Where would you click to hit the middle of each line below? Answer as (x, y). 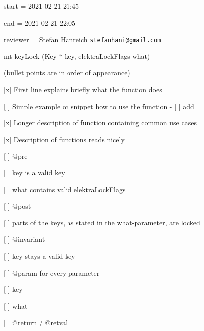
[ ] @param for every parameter (52, 272)
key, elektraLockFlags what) (107, 56)
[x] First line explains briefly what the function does (83, 89)
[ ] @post (18, 206)
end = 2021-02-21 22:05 (40, 23)
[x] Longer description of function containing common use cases (100, 123)
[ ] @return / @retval (36, 322)
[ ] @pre (16, 156)
